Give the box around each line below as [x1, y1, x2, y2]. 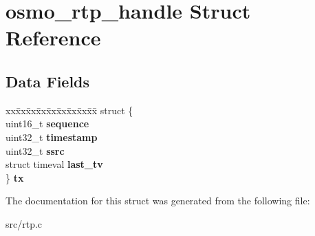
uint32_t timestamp [6, 129, 98, 144]
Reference [6, 23, 101, 52]
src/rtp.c [6, 216, 43, 230]
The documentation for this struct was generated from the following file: [6, 193, 310, 208]
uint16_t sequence [6, 116, 89, 131]
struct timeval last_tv [6, 157, 103, 171]
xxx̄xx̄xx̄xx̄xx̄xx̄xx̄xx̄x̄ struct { [6, 103, 133, 117]
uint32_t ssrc [6, 143, 65, 158]
